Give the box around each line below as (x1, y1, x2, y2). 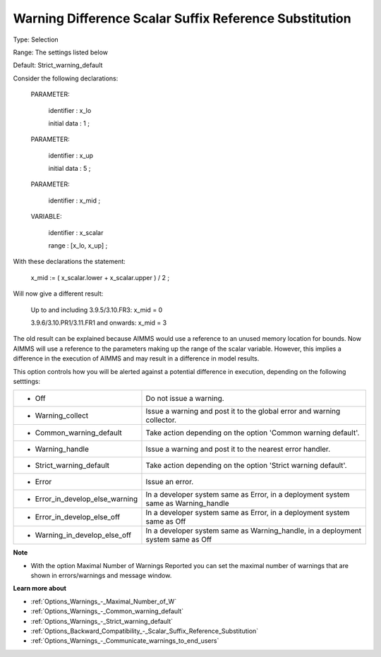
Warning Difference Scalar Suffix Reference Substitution (13, 11, 352, 26)
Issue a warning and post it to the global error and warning (145, 406, 341, 416)
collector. (145, 415, 176, 425)
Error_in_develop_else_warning (35, 494, 138, 504)
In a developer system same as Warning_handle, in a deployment (145, 526, 362, 536)
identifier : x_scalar (48, 228, 104, 236)
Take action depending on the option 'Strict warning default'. (145, 461, 347, 471)
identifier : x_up (48, 151, 94, 159)
